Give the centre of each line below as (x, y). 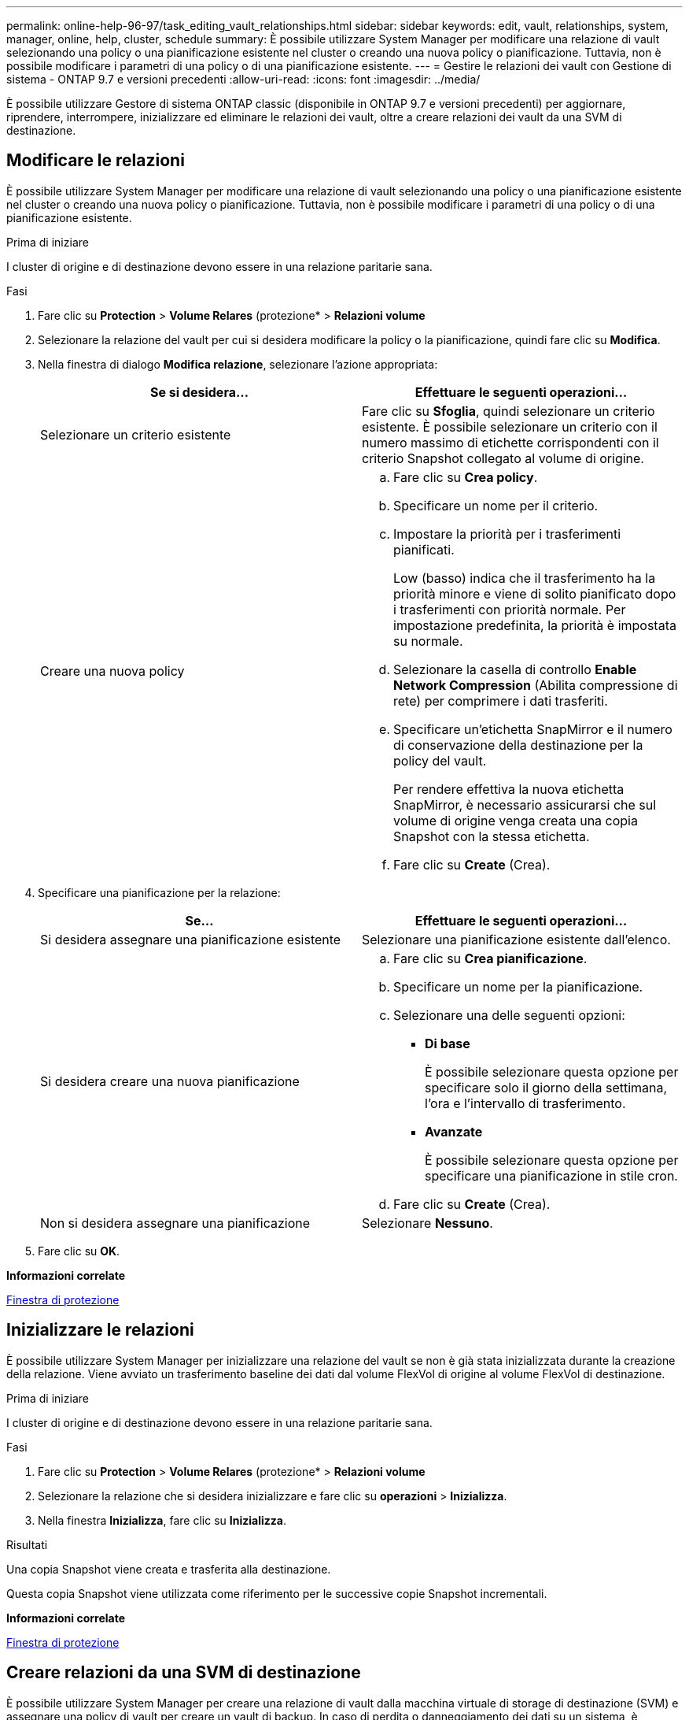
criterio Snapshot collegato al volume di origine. (503, 458)
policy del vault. (440, 760)
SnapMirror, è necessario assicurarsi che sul (525, 804)
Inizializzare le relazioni (100, 1330)
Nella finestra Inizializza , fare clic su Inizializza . (162, 1520)
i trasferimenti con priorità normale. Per (510, 609)
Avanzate (454, 1131)
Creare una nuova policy (112, 671)
